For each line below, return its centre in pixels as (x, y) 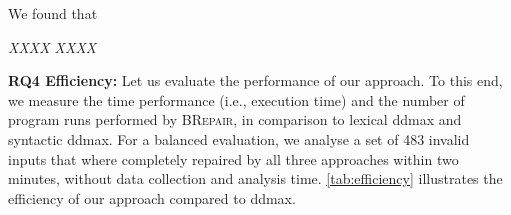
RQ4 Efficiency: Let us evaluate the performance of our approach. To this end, (255, 80)
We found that (53, 13)
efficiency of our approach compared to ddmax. (152, 197)
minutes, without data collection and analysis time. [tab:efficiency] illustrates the (255, 178)
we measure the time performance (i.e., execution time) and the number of (236, 99)
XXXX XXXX (52, 46)
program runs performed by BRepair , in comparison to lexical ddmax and (235, 119)
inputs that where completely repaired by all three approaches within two (233, 158)
